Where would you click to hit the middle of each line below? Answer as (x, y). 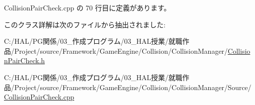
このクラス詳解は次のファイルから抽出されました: (85, 24)
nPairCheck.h (25, 60)
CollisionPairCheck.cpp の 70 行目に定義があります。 (88, 7)
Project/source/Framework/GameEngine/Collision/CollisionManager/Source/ (133, 87)
